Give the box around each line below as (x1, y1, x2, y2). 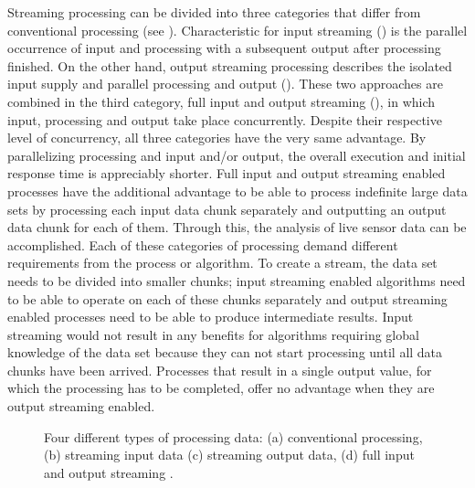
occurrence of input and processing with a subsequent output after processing (7, 38, 441, 58)
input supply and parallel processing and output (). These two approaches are (7, 74, 443, 93)
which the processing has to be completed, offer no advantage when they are (7, 378, 435, 398)
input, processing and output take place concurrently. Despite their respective (7, 110, 442, 129)
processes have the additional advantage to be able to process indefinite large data (7, 181, 468, 200)
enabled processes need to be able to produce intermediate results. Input (7, 307, 414, 326)
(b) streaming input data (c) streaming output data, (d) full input (44, 445, 415, 464)
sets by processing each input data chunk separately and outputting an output (7, 199, 447, 218)
